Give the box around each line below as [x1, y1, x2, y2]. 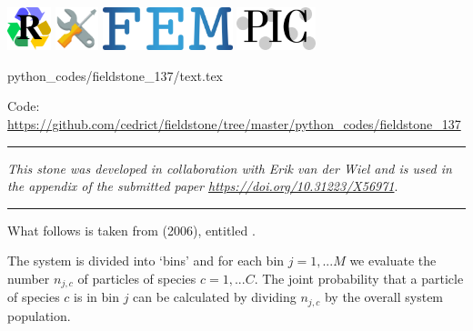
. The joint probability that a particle [254, 268, 464, 287]
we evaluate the [349, 251, 437, 270]
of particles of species [77, 268, 196, 287]
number [7, 268, 50, 287]
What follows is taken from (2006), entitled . [7, 220, 256, 239]
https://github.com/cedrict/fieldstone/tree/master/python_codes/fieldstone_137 [7, 115, 461, 134]
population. [7, 306, 71, 325]
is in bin [74, 287, 119, 306]
